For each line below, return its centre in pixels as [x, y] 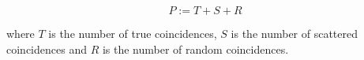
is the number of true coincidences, [133, 33]
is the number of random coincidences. [195, 49]
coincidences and [47, 49]
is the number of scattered [295, 33]
